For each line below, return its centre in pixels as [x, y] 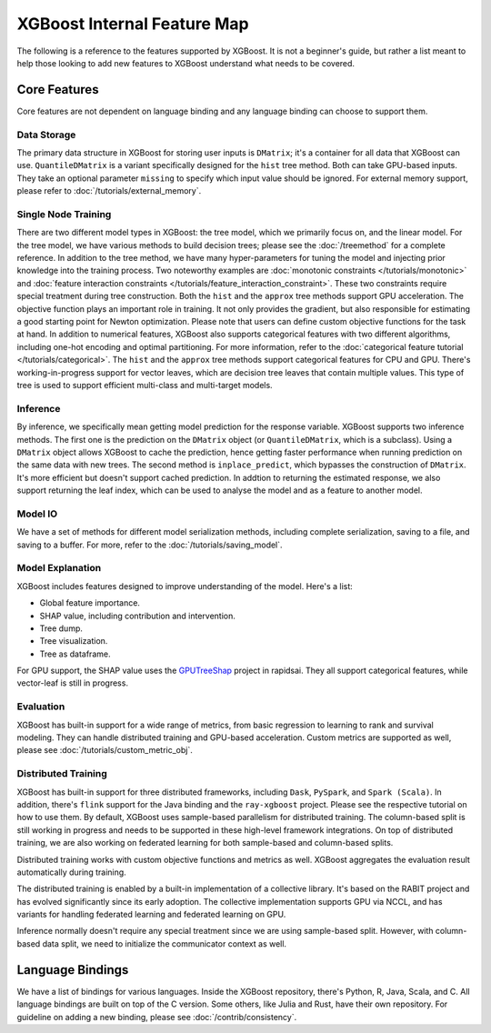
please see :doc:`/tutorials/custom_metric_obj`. [105, 750]
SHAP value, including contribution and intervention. [138, 616]
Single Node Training [64, 214]
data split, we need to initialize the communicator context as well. [164, 943]
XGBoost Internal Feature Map [133, 24]
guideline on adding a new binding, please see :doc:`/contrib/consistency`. [157, 1017]
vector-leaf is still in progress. [73, 683]
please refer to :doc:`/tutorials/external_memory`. [109, 191]
